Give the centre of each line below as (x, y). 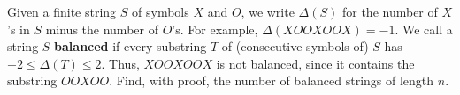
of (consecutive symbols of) (295, 46)
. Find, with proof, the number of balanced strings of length (272, 80)
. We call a (424, 29)
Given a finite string (62, 11)
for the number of (390, 11)
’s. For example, (215, 29)
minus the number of (102, 29)
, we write (268, 11)
